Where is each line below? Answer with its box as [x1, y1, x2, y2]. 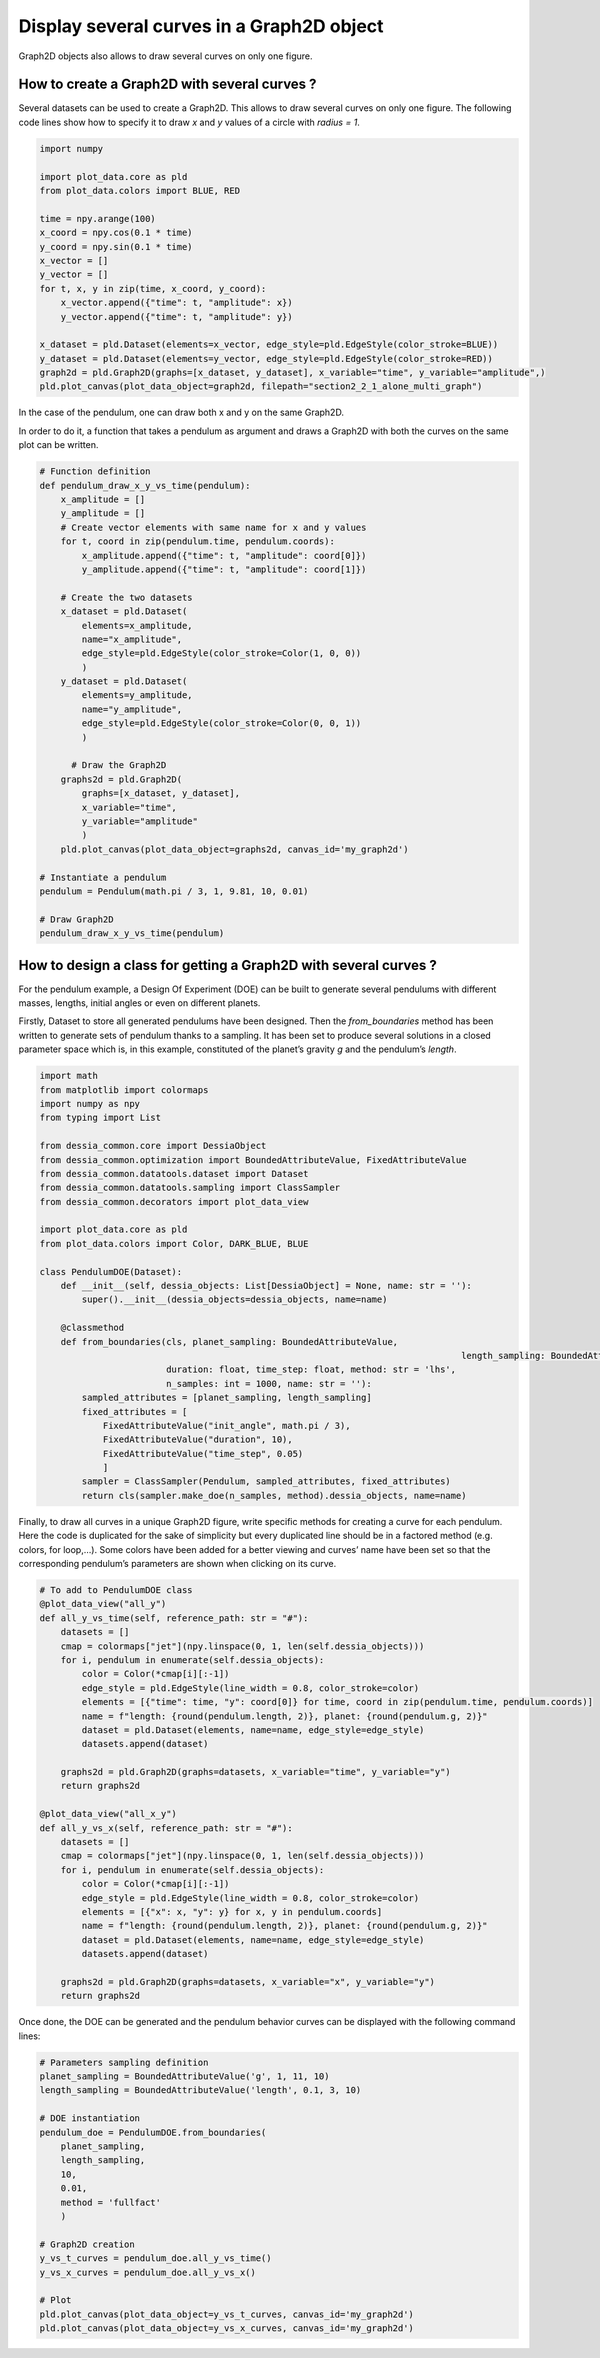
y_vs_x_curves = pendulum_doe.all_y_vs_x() [39, 2266, 257, 2278]
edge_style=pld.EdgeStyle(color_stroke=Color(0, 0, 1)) [81, 718, 362, 729]
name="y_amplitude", [81, 703, 183, 715]
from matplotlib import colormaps [39, 1084, 209, 1095]
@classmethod [60, 1322, 125, 1334]
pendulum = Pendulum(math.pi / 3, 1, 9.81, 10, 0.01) [39, 885, 309, 897]
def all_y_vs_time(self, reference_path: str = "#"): [39, 1612, 309, 1624]
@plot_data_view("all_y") [39, 1598, 167, 1610]
